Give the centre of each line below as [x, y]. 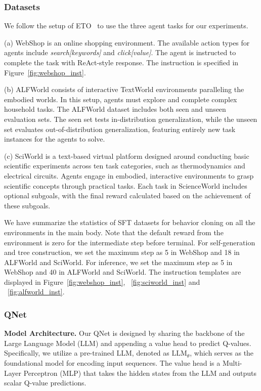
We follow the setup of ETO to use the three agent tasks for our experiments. [126, 26]
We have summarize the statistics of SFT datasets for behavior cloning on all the [130, 222]
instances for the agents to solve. [55, 139]
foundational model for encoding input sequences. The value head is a [112, 363]
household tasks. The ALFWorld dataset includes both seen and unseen [115, 109]
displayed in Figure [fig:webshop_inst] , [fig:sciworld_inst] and [102, 281]
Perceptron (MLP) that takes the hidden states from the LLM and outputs [140, 373]
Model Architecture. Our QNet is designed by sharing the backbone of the [124, 333]
